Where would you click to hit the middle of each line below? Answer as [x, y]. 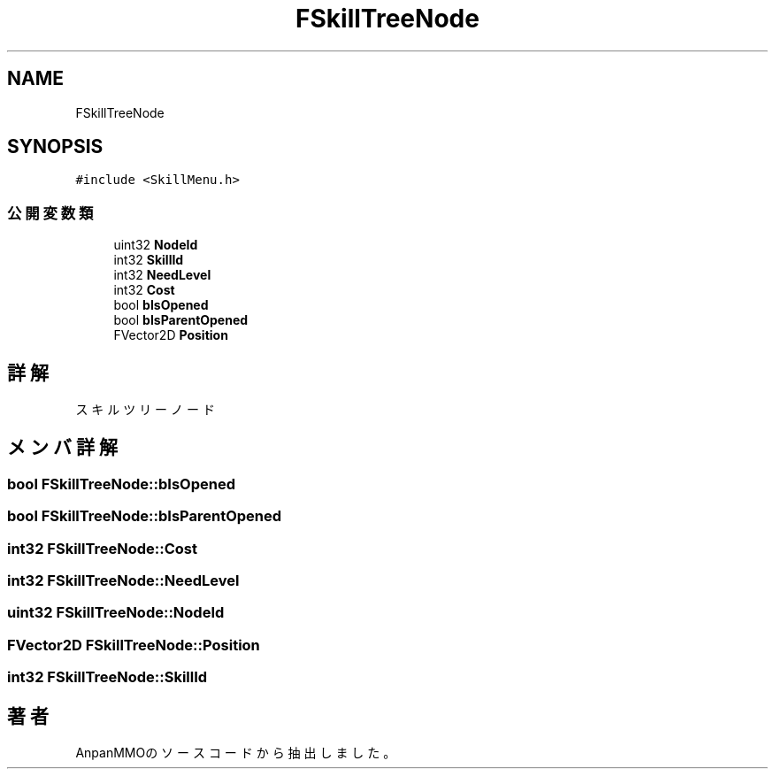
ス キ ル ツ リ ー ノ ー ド [145, 410]
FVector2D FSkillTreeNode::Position [134, 645]
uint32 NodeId [156, 245]
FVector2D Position [171, 335]
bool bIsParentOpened [181, 320]
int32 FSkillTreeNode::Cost [102, 548]
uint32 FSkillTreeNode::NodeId [116, 613]
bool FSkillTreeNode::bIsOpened [121, 484]
